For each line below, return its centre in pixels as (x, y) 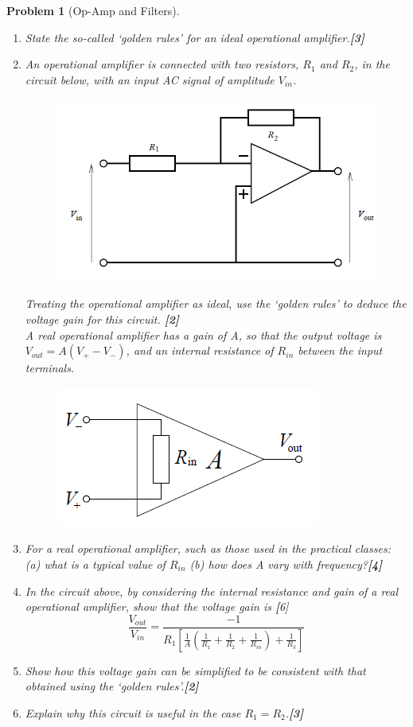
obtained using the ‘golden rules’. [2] (112, 686)
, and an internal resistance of (200, 350)
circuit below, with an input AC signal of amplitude (150, 79)
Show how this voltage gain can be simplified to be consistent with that (195, 670)
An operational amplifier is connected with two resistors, (162, 64)
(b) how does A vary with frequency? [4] (286, 564)
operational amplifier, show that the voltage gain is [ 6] (157, 606)
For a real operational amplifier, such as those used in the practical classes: (208, 548)
